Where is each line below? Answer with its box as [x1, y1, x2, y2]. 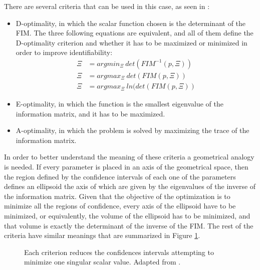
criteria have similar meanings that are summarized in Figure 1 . [4, 230, 200, 240]
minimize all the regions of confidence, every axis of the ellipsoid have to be [4, 200, 236, 211]
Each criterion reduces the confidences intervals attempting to [24, 246, 214, 257]
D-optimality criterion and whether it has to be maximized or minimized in [16, 37, 247, 47]
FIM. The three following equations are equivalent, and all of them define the [16, 27, 253, 38]
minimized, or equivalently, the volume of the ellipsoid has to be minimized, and [4, 210, 250, 220]
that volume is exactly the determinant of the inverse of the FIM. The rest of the [4, 220, 253, 230]
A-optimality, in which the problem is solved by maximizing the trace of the [16, 125, 249, 135]
